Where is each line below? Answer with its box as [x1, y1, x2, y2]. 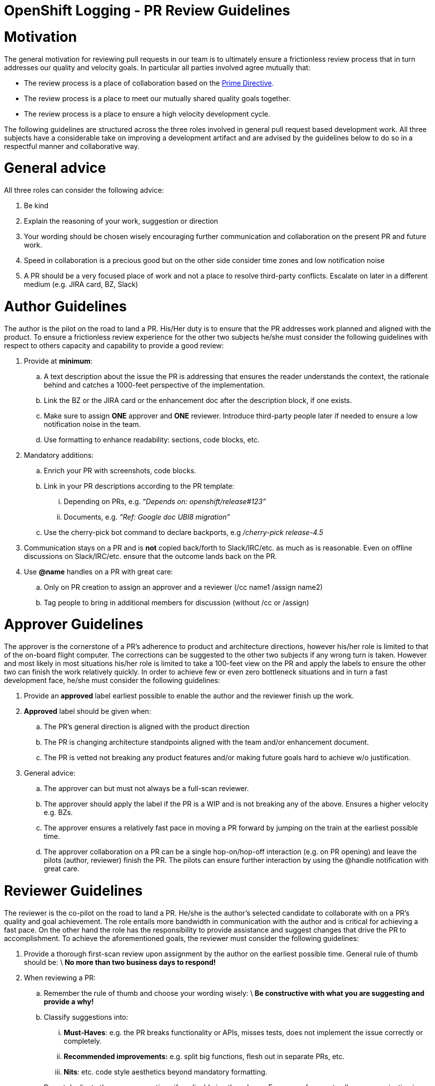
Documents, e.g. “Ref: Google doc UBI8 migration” [64, 512, 230, 521]
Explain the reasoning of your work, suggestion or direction [24, 217, 218, 225]
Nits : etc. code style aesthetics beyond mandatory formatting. [64, 1067, 267, 1076]
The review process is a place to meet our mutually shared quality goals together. [24, 94, 291, 103]
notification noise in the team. [44, 419, 141, 428]
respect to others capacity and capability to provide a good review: [4, 341, 224, 350]
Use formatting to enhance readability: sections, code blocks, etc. [44, 435, 260, 444]
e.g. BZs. [44, 808, 73, 816]
